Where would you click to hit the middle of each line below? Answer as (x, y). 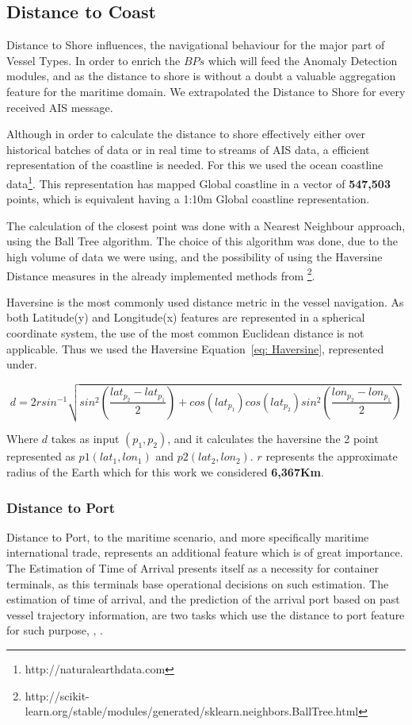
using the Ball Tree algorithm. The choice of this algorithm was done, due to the (202, 241)
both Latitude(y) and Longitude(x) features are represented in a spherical (186, 317)
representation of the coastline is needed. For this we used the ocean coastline (195, 165)
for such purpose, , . (55, 630)
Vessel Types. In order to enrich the (93, 60)
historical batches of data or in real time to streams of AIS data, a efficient (188, 149)
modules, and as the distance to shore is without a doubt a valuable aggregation (201, 76)
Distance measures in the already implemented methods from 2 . (161, 274)
